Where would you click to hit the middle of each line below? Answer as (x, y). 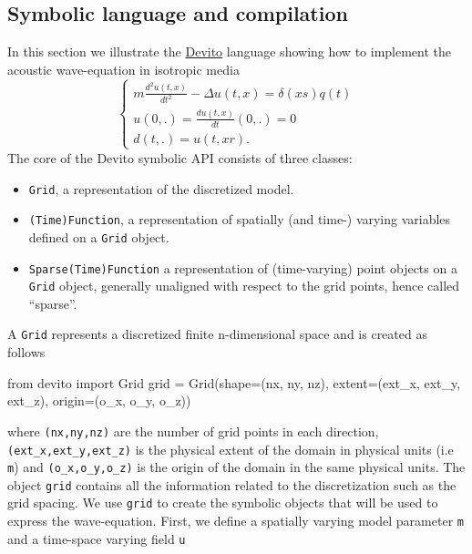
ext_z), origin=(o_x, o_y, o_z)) (99, 400)
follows (26, 352)
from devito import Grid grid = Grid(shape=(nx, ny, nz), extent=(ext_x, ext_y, (234, 382)
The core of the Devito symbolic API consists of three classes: (180, 157)
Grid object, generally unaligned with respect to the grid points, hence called (244, 286)
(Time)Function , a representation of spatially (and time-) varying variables (240, 219)
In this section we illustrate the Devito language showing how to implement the (230, 51)
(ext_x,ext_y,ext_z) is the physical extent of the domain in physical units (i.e (231, 449)
